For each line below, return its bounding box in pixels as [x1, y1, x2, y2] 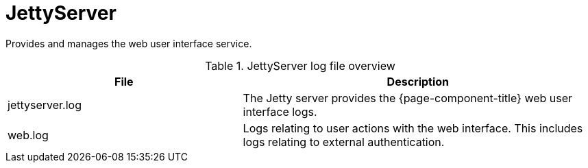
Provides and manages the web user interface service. [5, 37, 252, 49]
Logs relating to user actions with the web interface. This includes [243, 121, 583, 135]
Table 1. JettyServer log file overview [205, 58, 395, 73]
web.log [8, 128, 49, 142]
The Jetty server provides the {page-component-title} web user [243, 91, 573, 105]
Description [387, 74, 450, 88]
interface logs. [243, 104, 317, 119]
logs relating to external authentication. [243, 134, 445, 149]
